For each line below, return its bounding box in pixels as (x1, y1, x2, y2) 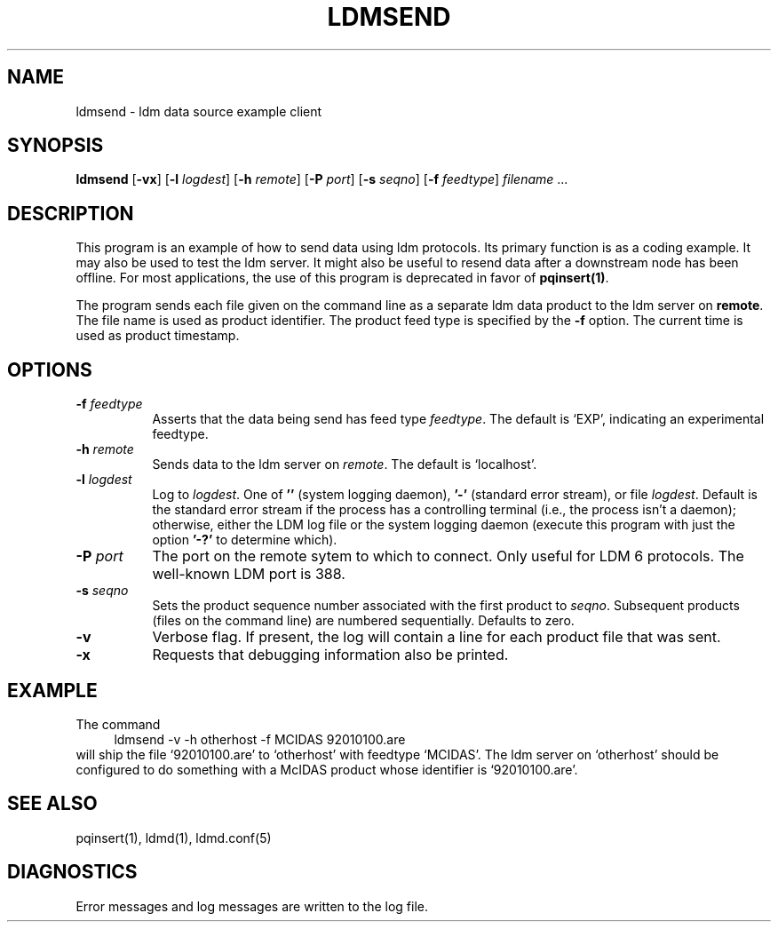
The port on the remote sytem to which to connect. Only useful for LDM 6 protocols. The (152, 547, 744, 566)
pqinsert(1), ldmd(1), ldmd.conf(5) (75, 830, 272, 846)
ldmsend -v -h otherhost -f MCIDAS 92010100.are (114, 731, 406, 747)
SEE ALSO (7, 792, 98, 815)
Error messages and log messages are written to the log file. (75, 898, 429, 914)
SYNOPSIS (7, 134, 104, 157)
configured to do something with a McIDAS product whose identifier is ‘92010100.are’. (75, 761, 578, 777)
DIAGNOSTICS (7, 861, 138, 884)
